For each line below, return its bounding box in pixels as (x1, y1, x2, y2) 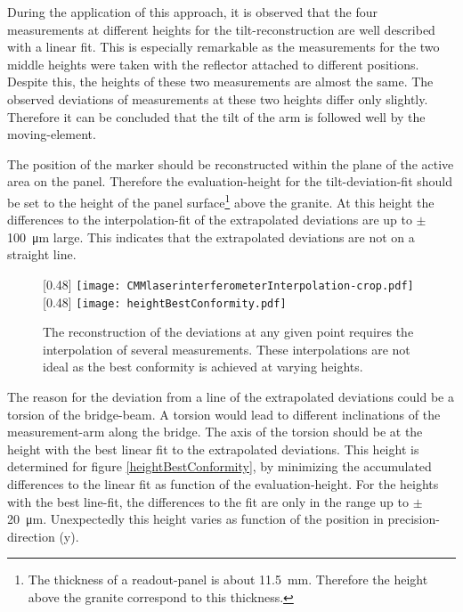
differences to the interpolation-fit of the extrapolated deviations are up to (7, 210, 412, 229)
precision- (387, 510, 440, 528)
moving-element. (7, 125, 96, 143)
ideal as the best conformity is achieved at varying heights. (43, 357, 363, 376)
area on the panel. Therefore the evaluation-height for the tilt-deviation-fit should (7, 172, 452, 191)
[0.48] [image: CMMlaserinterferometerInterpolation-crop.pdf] (43, 274, 414, 293)
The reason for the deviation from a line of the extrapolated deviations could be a (7, 388, 454, 406)
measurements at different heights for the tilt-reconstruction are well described (7, 20, 435, 38)
